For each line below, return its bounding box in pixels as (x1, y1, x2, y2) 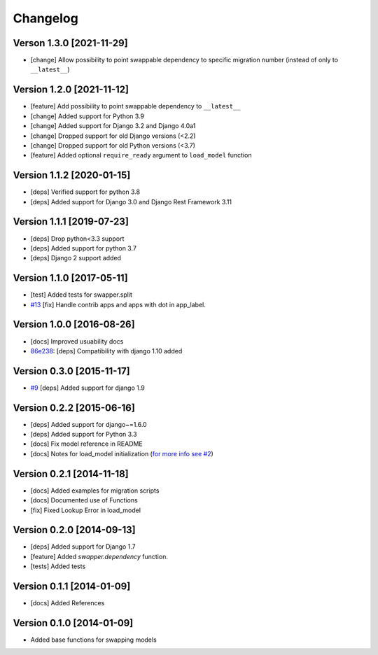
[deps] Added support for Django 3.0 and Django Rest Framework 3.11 (30, 197, 232, 206)
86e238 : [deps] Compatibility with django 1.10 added (30, 346, 183, 355)
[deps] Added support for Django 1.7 (30, 542, 136, 551)
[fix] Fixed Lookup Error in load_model (30, 506, 141, 514)
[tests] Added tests (30, 562, 86, 570)
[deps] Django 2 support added (30, 254, 122, 262)
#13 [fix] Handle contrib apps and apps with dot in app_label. (30, 300, 206, 309)
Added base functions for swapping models (30, 635, 157, 644)
